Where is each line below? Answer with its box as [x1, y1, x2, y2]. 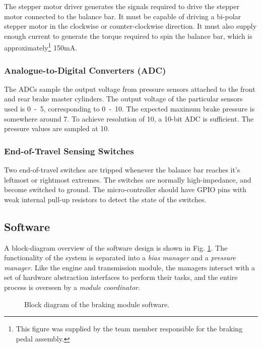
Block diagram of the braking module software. [24, 299, 170, 309]
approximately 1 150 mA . [4, 41, 78, 53]
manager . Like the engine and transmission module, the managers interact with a [4, 262, 255, 272]
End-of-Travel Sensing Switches [4, 144, 134, 157]
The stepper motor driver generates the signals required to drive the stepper [4, 1, 239, 11]
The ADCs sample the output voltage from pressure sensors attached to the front [4, 83, 255, 94]
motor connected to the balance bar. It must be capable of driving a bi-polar [4, 11, 241, 21]
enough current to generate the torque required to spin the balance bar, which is [4, 30, 252, 41]
